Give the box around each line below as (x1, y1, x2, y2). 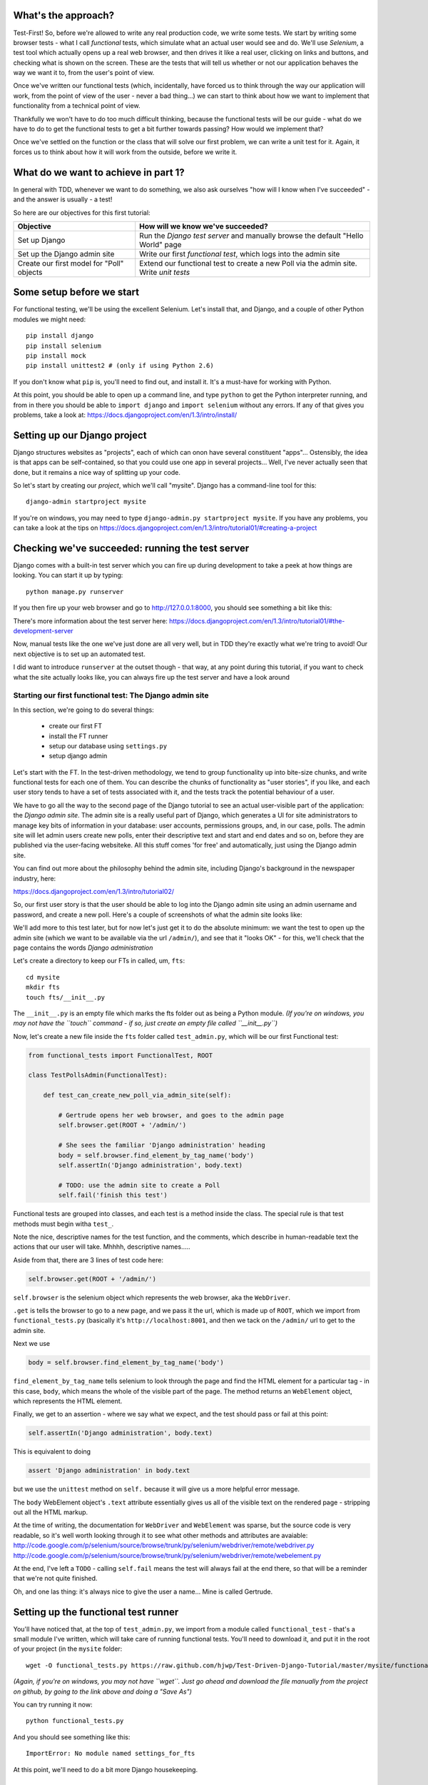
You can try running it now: (13, 1700, 93, 1709)
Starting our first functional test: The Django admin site (13, 690, 209, 700)
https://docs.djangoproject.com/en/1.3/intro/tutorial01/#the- (168, 616, 345, 625)
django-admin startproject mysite (26, 498, 146, 506)
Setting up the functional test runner (13, 1606, 179, 1618)
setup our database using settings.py (49, 741, 168, 750)
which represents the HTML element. (13, 1397, 123, 1405)
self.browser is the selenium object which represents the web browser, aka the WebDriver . (13, 1293, 291, 1302)
